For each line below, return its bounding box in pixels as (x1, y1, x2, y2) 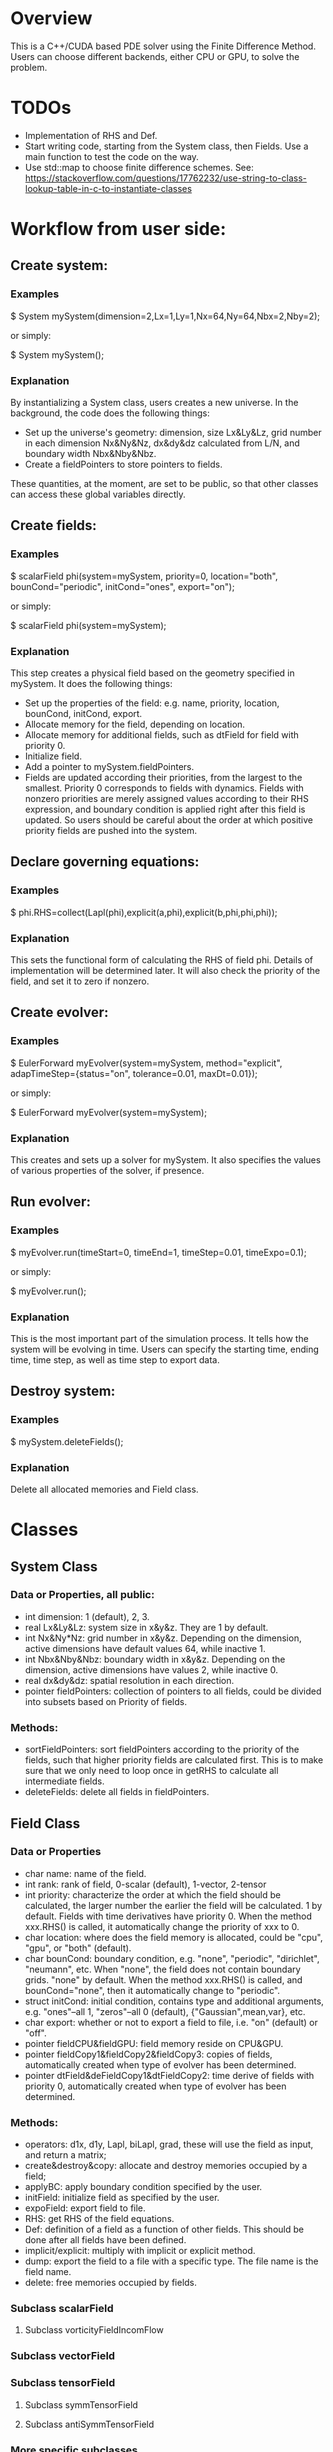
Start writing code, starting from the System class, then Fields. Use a (24, 140, 309, 152)
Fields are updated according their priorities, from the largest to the (24, 772, 303, 784)
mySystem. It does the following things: (10, 678, 173, 690)
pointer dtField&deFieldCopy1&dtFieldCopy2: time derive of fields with (24, 2069, 315, 2081)
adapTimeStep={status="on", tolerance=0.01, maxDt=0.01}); (10, 1067, 258, 1079)
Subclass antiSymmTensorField (24, 2418, 155, 2430)
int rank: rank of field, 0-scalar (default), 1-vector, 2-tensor (24, 1878, 267, 1890)
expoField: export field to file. (24, 2202, 147, 2214)
